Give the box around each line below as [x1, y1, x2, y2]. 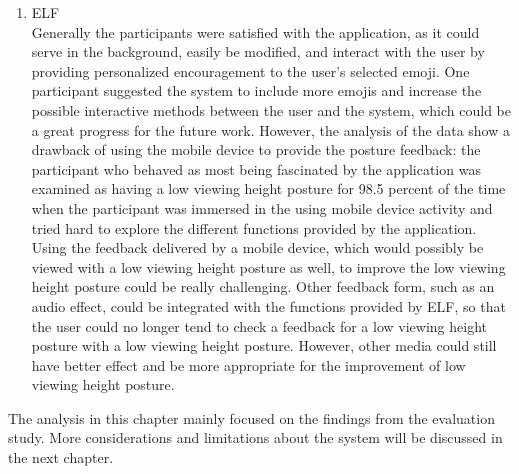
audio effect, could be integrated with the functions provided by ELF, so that [31, 295, 506, 316]
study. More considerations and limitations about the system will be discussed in [8, 427, 503, 448]
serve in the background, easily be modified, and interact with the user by [31, 41, 485, 62]
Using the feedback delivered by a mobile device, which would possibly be [31, 237, 484, 258]
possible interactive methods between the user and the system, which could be [31, 99, 512, 120]
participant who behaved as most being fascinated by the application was [31, 158, 481, 179]
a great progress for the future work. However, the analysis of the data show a [31, 119, 510, 140]
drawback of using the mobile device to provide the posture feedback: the [31, 139, 481, 160]
